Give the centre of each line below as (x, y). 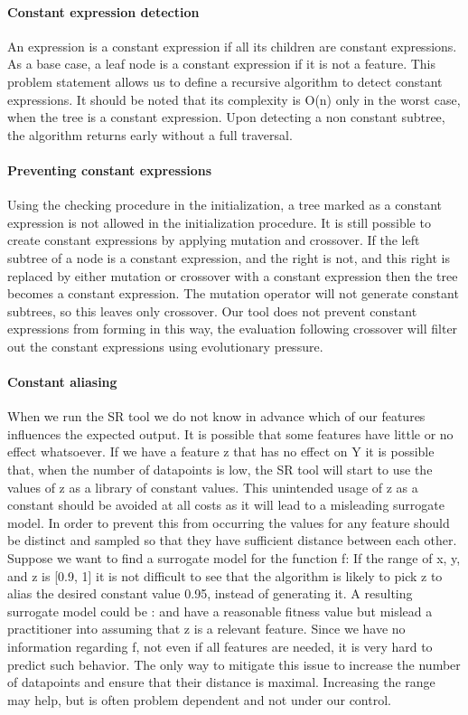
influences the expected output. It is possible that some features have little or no (230, 433)
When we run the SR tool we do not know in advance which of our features (216, 416)
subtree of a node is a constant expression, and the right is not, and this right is (229, 257)
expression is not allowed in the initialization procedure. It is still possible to (219, 222)
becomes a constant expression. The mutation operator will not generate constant (233, 293)
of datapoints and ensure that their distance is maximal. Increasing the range (221, 682)
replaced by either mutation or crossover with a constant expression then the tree (233, 275)
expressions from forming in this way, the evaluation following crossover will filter (233, 329)
